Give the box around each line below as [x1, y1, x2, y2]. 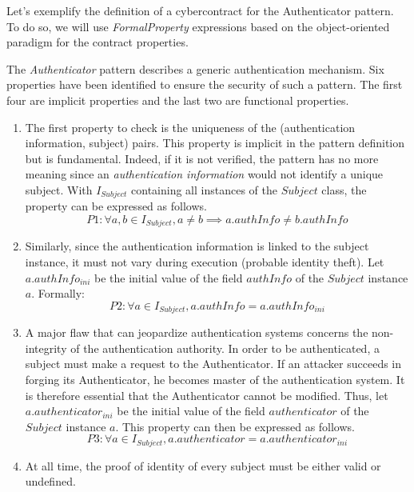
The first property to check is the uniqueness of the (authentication [25, 118, 356, 135]
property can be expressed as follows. [25, 198, 207, 214]
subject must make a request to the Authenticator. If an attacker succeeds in [25, 355, 402, 372]
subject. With [25, 181, 93, 198]
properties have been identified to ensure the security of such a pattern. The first [6, 76, 403, 93]
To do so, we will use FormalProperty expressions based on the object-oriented [6, 18, 390, 34]
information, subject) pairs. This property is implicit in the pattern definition [25, 134, 405, 151]
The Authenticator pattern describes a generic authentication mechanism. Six [6, 60, 384, 77]
